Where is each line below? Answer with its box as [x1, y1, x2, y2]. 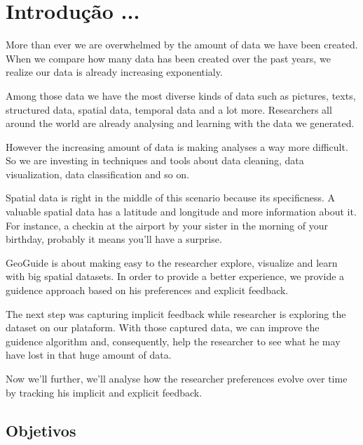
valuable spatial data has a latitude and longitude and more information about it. [6, 204, 357, 219]
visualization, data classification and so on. [6, 166, 190, 181]
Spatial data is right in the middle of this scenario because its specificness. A [6, 190, 336, 205]
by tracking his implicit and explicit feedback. [6, 385, 203, 399]
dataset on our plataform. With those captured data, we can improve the [6, 320, 320, 335]
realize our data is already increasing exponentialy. [6, 65, 223, 79]
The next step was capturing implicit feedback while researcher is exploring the [6, 306, 346, 321]
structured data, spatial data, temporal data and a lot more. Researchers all [6, 102, 332, 117]
